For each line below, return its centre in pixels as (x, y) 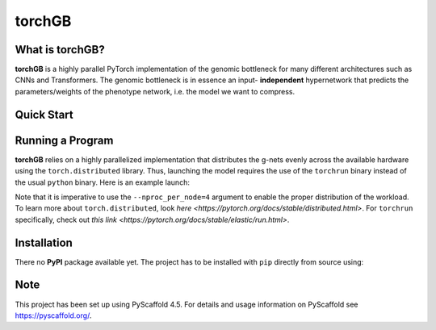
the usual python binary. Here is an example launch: (102, 182)
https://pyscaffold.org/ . (53, 315)
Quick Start (44, 114)
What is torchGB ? (60, 50)
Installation (44, 242)
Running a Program (64, 140)
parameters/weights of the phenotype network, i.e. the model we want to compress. (155, 91)
